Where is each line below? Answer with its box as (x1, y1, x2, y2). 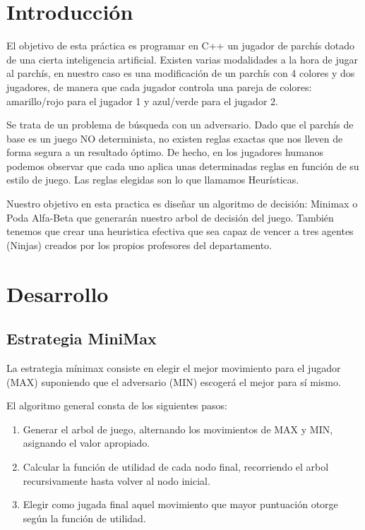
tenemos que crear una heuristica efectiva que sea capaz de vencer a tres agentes (6, 224, 354, 239)
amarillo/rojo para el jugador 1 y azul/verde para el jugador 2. (6, 93, 278, 108)
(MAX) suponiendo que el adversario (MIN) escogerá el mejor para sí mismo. (6, 374, 341, 389)
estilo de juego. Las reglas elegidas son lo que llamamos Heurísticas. (6, 172, 299, 187)
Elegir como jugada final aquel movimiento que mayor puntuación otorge (23, 497, 338, 512)
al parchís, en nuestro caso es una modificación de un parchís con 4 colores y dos (6, 66, 355, 80)
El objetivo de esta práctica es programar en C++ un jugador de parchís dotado (6, 38, 355, 53)
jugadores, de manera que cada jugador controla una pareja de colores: (6, 79, 312, 94)
